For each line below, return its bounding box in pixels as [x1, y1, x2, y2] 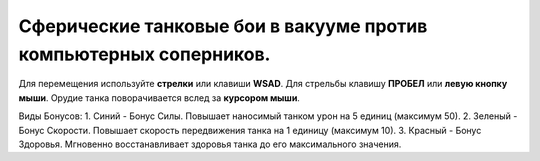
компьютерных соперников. [18, 43, 271, 65]
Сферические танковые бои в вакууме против [18, 15, 428, 37]
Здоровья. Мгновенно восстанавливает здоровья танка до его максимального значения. [18, 138, 402, 150]
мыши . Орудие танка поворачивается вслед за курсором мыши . [18, 91, 300, 104]
